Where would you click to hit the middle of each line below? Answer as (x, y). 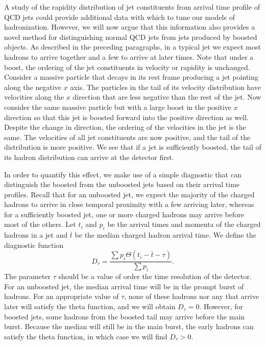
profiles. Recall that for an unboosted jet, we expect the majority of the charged (129, 194)
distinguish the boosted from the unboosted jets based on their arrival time (122, 184)
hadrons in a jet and (36, 235)
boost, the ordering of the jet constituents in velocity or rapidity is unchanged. (127, 67)
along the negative (33, 87)
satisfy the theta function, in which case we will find (86, 336)
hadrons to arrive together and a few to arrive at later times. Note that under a (129, 56)
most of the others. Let (40, 224)
